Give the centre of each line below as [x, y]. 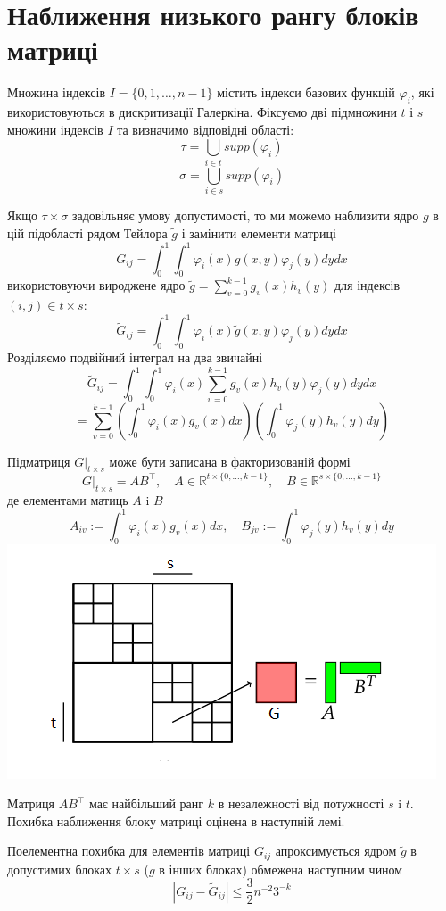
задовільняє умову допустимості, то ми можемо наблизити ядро [245, 215]
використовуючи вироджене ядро [96, 285]
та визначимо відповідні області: [206, 129]
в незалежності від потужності [301, 803]
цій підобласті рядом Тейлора [87, 232]
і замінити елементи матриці [259, 232]
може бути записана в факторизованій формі [230, 461]
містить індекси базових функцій [306, 92]
